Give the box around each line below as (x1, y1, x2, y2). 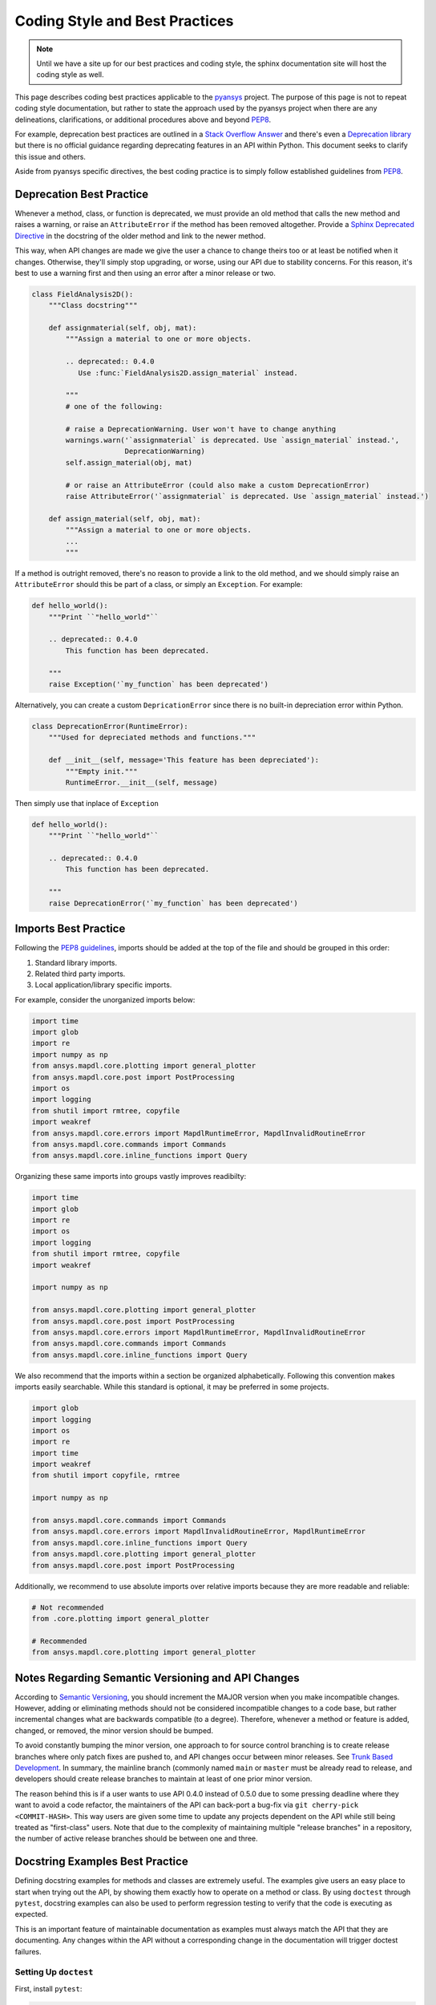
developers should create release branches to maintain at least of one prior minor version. (14, 1774, 313, 1784)
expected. (14, 1910, 48, 1919)
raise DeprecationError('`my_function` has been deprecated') (48, 898, 298, 908)
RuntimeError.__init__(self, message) (65, 778, 218, 787)
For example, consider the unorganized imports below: (14, 994, 196, 1004)
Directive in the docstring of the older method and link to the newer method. (14, 231, 266, 241)
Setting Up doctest (14, 1967, 94, 1978)
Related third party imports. (34, 969, 126, 978)
